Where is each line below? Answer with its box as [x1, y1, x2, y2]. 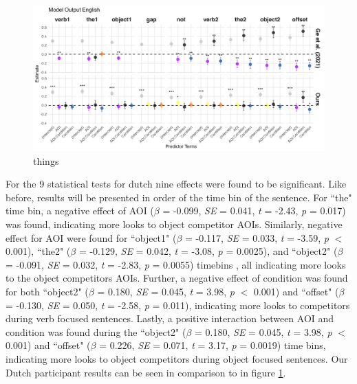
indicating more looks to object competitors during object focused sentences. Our [6, 351, 348, 365]
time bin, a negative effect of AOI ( [6, 203, 154, 218]
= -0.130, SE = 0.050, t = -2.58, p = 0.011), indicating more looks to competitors [6, 297, 350, 312]
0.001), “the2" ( [6, 244, 71, 258]
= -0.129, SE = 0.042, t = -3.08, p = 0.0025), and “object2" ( [78, 244, 338, 258]
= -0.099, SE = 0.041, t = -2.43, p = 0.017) [162, 203, 346, 218]
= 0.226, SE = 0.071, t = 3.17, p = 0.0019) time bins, [99, 338, 326, 352]
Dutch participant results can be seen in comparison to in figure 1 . [6, 365, 286, 379]
